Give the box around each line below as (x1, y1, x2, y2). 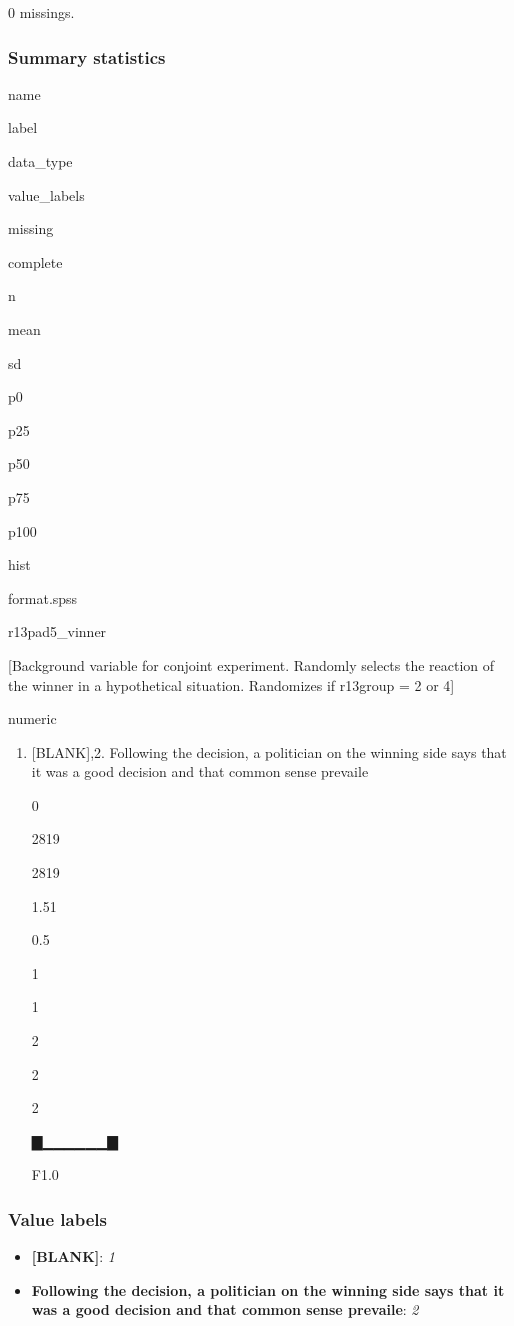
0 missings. (8, 2, 75, 22)
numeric (8, 708, 57, 729)
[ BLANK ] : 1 (31, 1246, 115, 1267)
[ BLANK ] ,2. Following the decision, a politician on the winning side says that (31, 741, 507, 762)
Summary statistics (8, 44, 166, 69)
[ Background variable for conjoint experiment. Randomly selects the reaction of (8, 654, 495, 675)
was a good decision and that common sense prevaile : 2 (31, 1299, 419, 1320)
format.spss (8, 587, 78, 608)
